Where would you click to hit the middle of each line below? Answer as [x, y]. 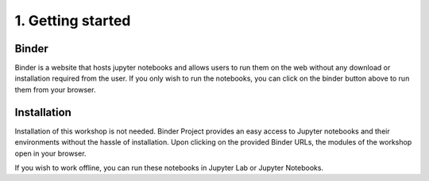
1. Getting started [73, 21]
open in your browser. [50, 153]
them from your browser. [55, 89]
